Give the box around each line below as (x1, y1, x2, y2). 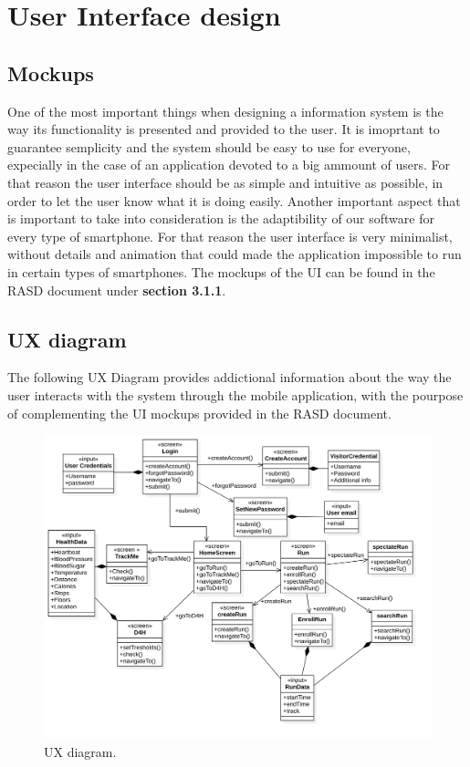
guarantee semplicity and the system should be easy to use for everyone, (7, 137, 411, 156)
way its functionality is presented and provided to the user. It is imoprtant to (7, 119, 440, 139)
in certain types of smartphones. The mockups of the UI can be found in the (7, 262, 435, 281)
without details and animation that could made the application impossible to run (7, 244, 462, 264)
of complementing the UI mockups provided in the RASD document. (7, 403, 392, 422)
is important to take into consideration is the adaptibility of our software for (7, 209, 434, 228)
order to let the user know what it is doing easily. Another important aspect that (7, 191, 461, 210)
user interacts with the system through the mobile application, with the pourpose (7, 385, 464, 404)
